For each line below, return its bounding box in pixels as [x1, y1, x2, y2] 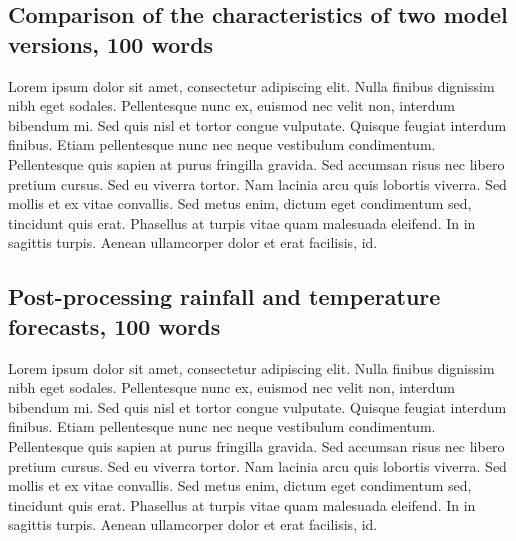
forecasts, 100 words [8, 310, 221, 341]
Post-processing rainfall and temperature [8, 281, 441, 312]
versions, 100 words [8, 28, 214, 59]
